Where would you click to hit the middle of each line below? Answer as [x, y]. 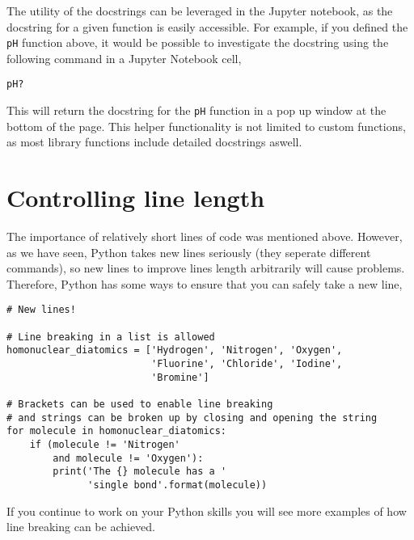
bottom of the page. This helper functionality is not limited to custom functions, [206, 126]
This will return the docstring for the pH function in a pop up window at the [196, 110]
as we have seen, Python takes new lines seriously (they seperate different [189, 252]
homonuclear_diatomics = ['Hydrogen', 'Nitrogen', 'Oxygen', [175, 350]
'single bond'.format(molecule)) [177, 485]
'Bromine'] [180, 377]
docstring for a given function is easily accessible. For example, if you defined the [207, 26]
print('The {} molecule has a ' [140, 472]
